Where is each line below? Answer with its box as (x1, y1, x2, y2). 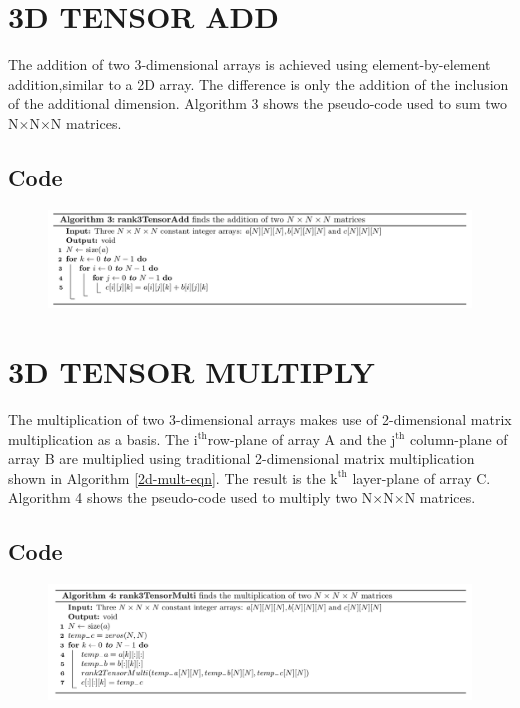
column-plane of (409, 428, 508, 449)
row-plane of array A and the (207, 428, 387, 449)
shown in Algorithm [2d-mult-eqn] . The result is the (8, 467, 326, 488)
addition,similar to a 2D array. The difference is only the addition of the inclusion (8, 73, 509, 94)
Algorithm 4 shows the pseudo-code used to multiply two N (8, 487, 373, 508)
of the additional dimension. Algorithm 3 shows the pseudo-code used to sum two (8, 93, 508, 114)
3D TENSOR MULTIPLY (8, 351, 375, 392)
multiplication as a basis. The (8, 428, 190, 449)
